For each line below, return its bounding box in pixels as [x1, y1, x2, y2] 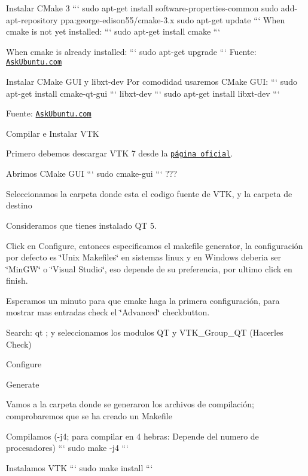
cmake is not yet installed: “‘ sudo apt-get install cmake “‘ [6, 25, 221, 38]
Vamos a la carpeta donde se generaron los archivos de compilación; [6, 398, 254, 410]
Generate [6, 377, 39, 390]
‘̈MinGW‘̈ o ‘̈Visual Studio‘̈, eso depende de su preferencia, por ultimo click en [6, 262, 292, 275]
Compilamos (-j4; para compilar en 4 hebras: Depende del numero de [6, 429, 259, 442]
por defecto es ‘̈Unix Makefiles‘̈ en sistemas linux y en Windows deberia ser [6, 251, 281, 263]
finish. [6, 274, 28, 287]
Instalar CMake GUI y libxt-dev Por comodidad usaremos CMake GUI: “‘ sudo [6, 75, 297, 88]
